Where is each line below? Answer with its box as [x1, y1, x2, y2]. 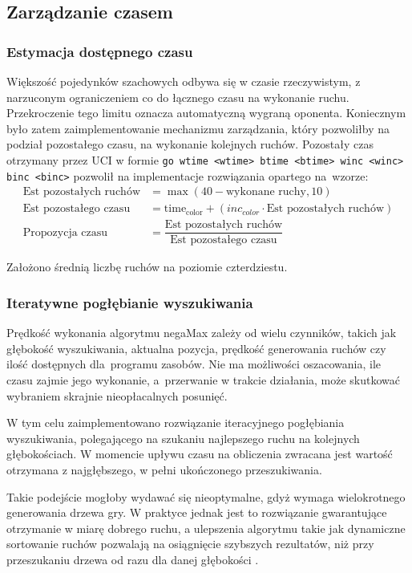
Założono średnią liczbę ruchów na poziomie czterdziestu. [6, 258, 288, 275]
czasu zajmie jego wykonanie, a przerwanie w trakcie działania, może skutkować [6, 372, 401, 388]
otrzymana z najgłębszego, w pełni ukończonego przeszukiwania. [6, 461, 322, 477]
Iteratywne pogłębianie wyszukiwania [6, 292, 253, 312]
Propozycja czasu [22, 226, 108, 238]
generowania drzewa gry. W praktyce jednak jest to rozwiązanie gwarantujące [6, 504, 387, 521]
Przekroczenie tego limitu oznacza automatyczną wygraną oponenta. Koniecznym [6, 104, 406, 121]
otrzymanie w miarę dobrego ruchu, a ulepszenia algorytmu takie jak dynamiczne [6, 519, 406, 536]
